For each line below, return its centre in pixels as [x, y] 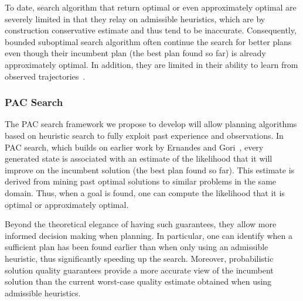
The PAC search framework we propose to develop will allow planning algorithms [151, 124]
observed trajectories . [45, 76]
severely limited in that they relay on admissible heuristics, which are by [135, 18]
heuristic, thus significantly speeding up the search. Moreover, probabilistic [139, 258]
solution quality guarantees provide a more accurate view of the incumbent [139, 270]
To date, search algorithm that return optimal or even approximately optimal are [151, 7]
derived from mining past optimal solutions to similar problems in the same [141, 181]
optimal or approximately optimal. [67, 204]
